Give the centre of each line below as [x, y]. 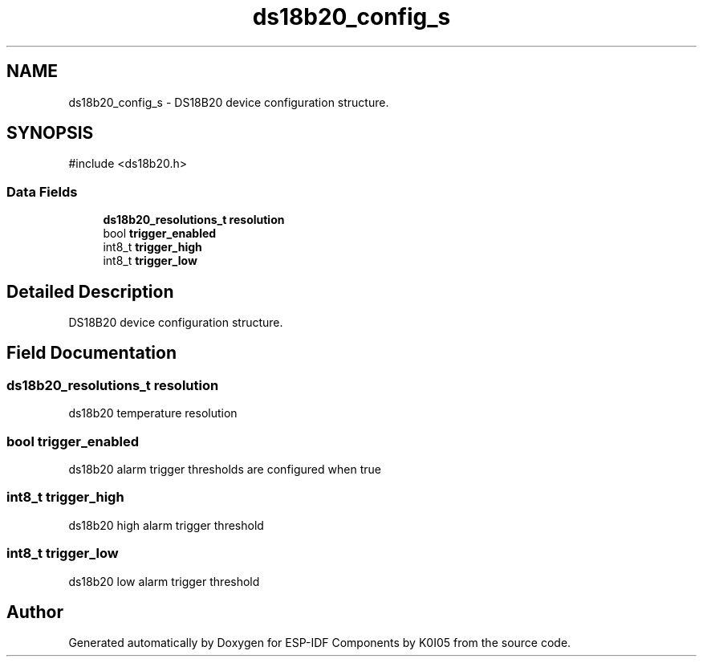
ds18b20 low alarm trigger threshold [164, 581]
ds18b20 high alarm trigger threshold [166, 525]
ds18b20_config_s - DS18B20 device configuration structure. [229, 102]
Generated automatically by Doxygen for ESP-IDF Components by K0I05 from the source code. [320, 643]
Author [35, 612]
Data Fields [42, 191]
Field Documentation [91, 353]
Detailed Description [90, 291]
